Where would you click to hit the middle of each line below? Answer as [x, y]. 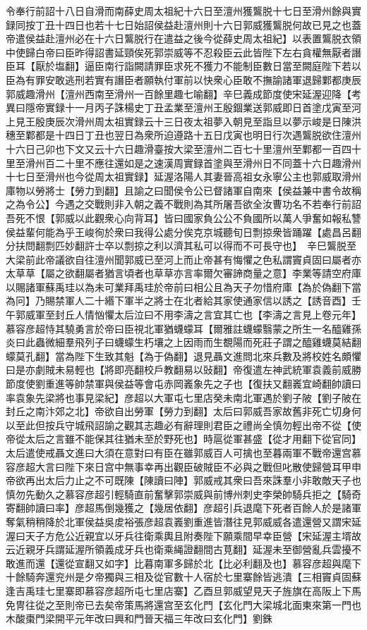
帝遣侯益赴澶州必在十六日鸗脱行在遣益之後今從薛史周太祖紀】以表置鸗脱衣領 [183, 38]
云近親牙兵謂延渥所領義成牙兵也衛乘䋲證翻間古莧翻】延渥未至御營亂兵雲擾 [179, 549]
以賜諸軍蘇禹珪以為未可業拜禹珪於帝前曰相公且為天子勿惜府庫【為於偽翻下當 [183, 286]
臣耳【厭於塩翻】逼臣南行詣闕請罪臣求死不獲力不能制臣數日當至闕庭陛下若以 [183, 66]
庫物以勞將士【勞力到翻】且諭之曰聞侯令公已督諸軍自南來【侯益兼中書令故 [179, 190]
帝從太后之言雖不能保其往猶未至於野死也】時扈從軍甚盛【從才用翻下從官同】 [183, 439]
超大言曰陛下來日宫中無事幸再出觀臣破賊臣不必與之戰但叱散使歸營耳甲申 [193, 466]
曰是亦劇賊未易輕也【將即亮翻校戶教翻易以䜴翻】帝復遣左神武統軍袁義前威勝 [183, 370]
